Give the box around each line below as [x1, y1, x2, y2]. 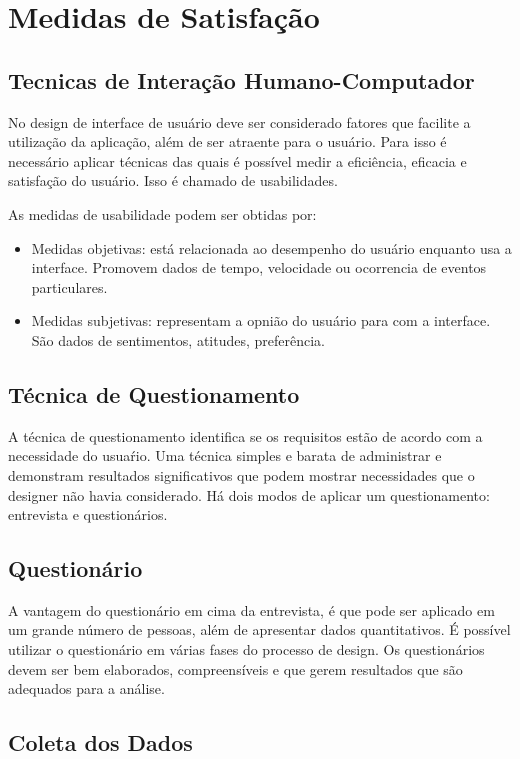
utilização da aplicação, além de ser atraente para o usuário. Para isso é [8, 131, 447, 152]
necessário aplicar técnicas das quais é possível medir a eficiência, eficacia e [8, 150, 467, 171]
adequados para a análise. [8, 678, 165, 699]
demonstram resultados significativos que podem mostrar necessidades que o [8, 464, 475, 485]
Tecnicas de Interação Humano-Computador [8, 64, 475, 95]
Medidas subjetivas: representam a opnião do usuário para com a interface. [31, 310, 491, 331]
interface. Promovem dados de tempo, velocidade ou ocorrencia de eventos [31, 257, 487, 278]
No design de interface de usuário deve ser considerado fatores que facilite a [8, 111, 471, 132]
